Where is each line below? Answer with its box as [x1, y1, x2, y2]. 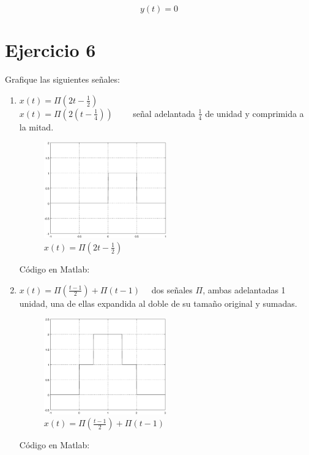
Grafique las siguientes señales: [5, 73, 120, 86]
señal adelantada [133, 107, 195, 119]
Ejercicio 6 [5, 37, 96, 62]
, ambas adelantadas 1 [203, 283, 286, 296]
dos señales [151, 283, 193, 296]
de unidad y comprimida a [205, 107, 304, 119]
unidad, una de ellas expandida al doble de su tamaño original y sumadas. [19, 296, 297, 309]
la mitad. [19, 120, 54, 133]
